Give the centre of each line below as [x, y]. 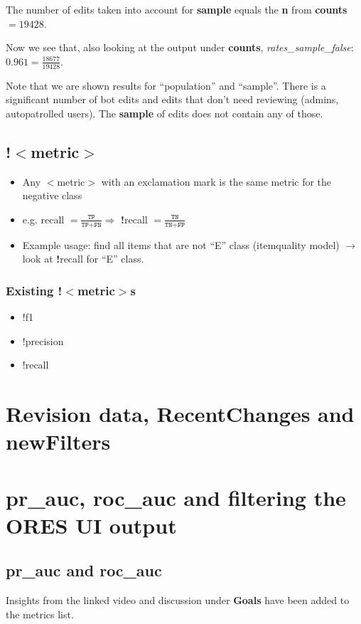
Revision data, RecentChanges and [180, 413]
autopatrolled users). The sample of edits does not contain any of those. [165, 113]
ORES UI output [91, 525]
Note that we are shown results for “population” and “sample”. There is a [166, 85]
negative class [52, 195]
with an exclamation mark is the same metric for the [216, 181]
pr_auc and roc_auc [84, 570]
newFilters [58, 441]
